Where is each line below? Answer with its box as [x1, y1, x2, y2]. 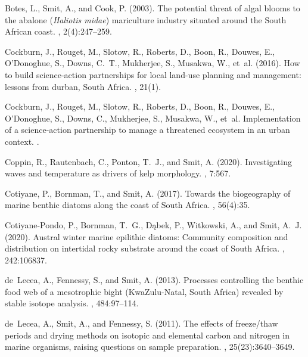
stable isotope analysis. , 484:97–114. [5, 297, 139, 309]
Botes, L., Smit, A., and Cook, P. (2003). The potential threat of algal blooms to [5, 2, 300, 14]
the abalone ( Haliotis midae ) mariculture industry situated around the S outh [5, 13, 287, 26]
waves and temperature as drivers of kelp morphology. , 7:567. [5, 167, 231, 179]
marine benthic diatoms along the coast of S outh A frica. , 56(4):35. [5, 198, 250, 211]
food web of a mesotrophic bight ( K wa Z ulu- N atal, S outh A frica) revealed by [5, 285, 284, 297]
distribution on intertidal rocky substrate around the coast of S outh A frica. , [5, 242, 285, 254]
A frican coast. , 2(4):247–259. [5, 25, 112, 38]
